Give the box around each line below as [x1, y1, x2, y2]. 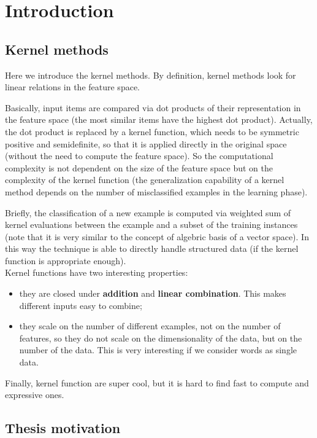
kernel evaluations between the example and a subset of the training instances [5, 218, 298, 231]
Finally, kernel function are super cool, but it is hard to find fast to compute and [5, 376, 309, 389]
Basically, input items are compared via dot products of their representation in [5, 101, 301, 114]
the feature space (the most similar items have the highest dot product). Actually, [5, 113, 313, 126]
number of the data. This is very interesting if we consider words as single [19, 343, 297, 356]
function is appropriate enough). [5, 254, 126, 267]
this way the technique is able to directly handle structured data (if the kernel [5, 242, 299, 255]
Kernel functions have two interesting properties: [5, 266, 188, 279]
